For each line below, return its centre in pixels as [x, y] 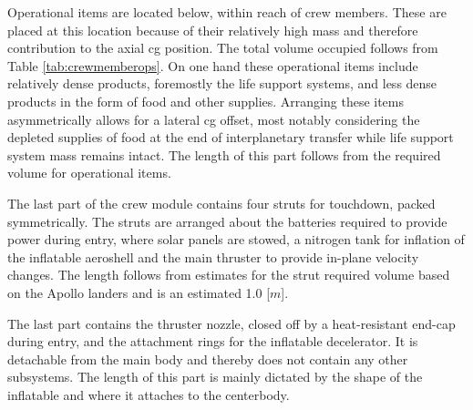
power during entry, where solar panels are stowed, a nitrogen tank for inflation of [236, 239]
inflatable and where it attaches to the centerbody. [149, 394]
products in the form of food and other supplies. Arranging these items [206, 101]
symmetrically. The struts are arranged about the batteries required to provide [227, 221]
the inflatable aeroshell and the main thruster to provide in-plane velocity [213, 256]
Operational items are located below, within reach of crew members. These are [227, 12]
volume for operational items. [89, 173]
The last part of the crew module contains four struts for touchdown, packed [221, 203]
